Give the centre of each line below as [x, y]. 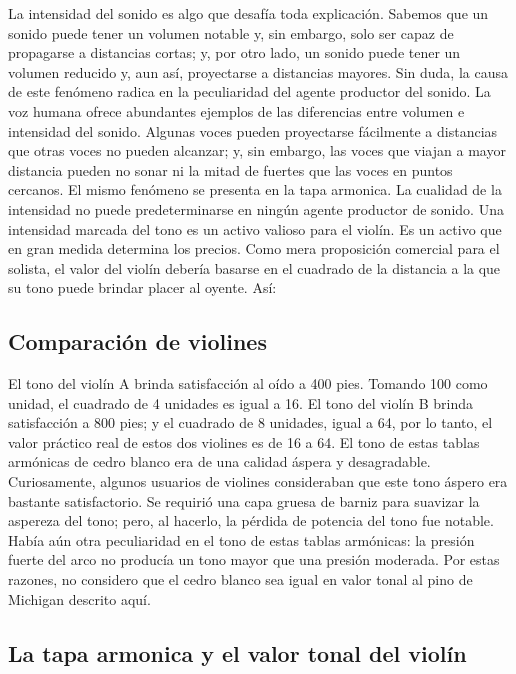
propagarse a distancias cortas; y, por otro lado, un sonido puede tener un [234, 52]
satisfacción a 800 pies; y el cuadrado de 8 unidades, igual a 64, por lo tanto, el [250, 422]
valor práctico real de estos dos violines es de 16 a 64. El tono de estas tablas [244, 441]
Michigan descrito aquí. [79, 598]
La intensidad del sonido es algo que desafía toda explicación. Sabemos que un [248, 13]
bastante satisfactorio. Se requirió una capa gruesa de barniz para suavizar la [244, 500]
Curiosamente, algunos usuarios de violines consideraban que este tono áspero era [258, 481]
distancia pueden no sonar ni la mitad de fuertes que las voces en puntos [230, 169]
